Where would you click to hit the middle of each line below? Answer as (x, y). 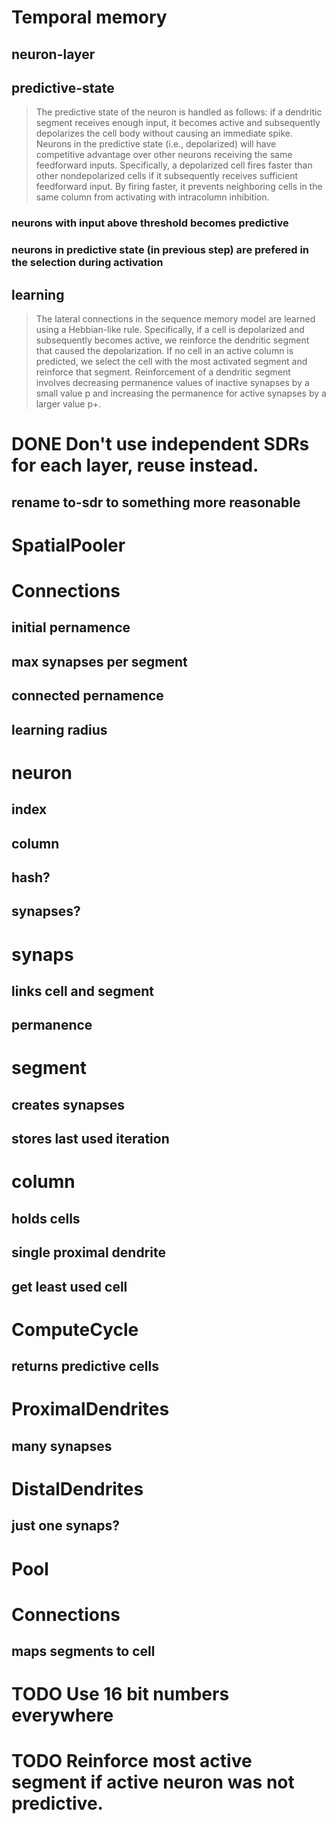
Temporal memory (89, 17)
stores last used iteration (90, 1139)
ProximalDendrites (90, 1409)
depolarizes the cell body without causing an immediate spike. (164, 133)
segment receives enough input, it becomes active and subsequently (178, 123)
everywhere (62, 1715)
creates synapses (68, 1104)
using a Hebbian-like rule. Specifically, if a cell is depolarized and (170, 330)
